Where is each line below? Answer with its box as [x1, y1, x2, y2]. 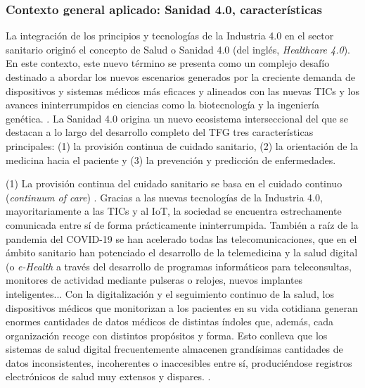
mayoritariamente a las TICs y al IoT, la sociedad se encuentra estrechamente [6, 204, 342, 218]
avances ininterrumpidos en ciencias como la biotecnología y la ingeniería [6, 97, 319, 112]
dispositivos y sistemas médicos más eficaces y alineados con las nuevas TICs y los [6, 83, 360, 98]
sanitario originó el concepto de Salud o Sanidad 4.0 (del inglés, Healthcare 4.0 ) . [6, 42, 350, 56]
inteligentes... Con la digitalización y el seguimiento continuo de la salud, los [6, 286, 334, 301]
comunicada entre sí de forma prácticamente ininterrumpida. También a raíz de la [6, 217, 359, 232]
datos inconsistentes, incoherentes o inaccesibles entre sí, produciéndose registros [6, 355, 352, 370]
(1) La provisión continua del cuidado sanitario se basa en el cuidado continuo [6, 176, 342, 191]
